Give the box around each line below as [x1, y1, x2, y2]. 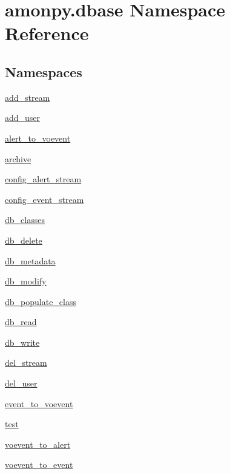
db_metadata [5, 254, 56, 267]
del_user [5, 377, 38, 390]
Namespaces [5, 62, 82, 81]
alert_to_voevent [5, 131, 71, 144]
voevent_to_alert [5, 438, 71, 450]
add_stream [5, 91, 50, 103]
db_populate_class [5, 295, 77, 307]
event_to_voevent [5, 397, 73, 410]
